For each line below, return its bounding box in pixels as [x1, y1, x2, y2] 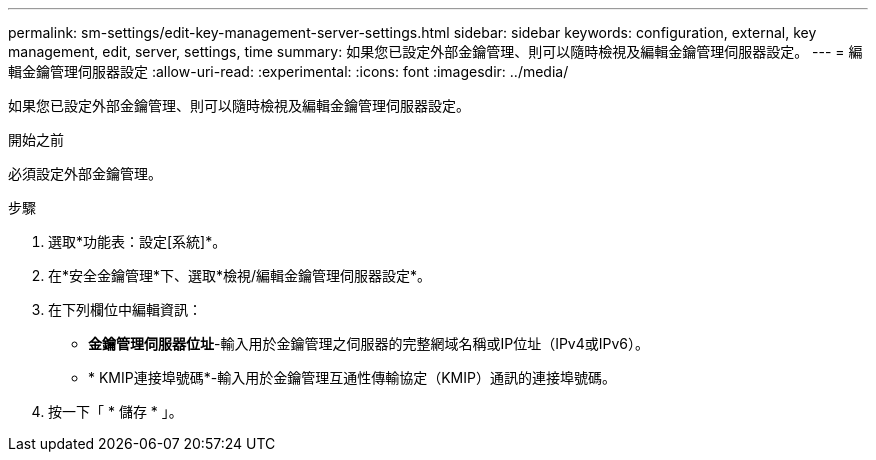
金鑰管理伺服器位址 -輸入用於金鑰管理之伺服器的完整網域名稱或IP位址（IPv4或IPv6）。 [88, 335, 650, 352]
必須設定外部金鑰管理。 [8, 165, 162, 182]
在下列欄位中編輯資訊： [48, 301, 202, 318]
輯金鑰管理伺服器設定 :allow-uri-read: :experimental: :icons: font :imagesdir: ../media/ [8, 63, 569, 80]
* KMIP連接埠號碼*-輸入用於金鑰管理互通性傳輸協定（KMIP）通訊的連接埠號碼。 [88, 369, 616, 386]
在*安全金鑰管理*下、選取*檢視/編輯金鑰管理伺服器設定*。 [48, 267, 432, 284]
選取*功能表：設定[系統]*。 [48, 233, 227, 250]
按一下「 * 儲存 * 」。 [48, 403, 183, 420]
